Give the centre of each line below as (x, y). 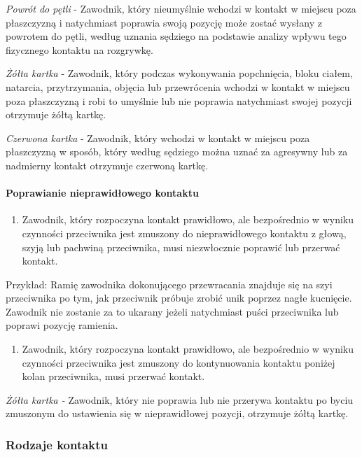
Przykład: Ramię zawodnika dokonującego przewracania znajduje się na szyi (169, 284)
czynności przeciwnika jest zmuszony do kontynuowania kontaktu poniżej (179, 362)
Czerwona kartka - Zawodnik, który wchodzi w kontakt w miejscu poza (158, 138)
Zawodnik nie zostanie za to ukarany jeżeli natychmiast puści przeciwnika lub (172, 311)
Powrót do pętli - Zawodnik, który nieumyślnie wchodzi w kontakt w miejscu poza (181, 8)
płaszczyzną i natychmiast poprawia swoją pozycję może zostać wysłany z (164, 22)
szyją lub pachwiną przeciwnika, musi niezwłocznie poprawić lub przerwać (181, 247)
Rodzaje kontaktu (57, 444)
